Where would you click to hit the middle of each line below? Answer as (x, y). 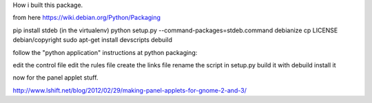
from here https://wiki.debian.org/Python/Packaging (87, 18)
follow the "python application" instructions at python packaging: (105, 52)
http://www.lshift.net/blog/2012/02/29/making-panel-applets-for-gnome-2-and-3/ (130, 90)
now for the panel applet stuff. (55, 78)
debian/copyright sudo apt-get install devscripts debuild (92, 40)
